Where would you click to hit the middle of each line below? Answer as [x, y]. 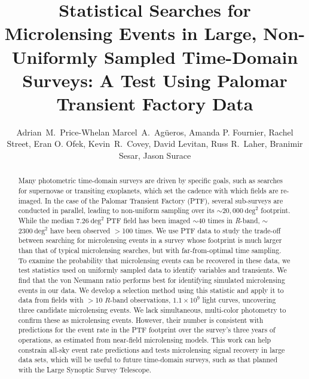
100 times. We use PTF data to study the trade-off [201, 230]
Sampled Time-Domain [201, 56]
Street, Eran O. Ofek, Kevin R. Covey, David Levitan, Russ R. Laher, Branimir [155, 144]
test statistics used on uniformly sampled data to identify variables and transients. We [152, 270]
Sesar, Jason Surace [155, 155]
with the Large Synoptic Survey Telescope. [85, 369]
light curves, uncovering [239, 300]
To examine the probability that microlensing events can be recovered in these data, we [154, 260]
